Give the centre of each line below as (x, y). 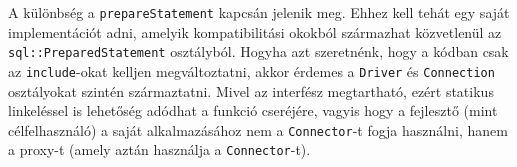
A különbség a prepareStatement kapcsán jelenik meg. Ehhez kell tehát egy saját (259, 12)
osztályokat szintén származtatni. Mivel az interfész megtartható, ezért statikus (251, 90)
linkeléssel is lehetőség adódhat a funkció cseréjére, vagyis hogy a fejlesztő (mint (253, 110)
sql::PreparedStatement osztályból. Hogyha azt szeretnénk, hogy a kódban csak (258, 51)
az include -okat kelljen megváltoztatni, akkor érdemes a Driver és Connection (251, 70)
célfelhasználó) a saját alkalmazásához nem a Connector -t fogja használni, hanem (258, 129)
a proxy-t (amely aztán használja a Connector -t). (159, 149)
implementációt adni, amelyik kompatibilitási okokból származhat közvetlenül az (255, 31)
